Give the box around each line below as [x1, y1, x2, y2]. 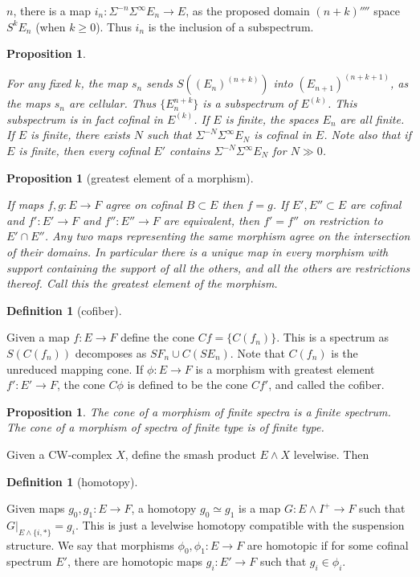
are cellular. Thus [69, 95, 157, 112]
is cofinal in [254, 126, 312, 143]
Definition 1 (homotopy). [6, 473, 138, 489]
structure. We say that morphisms [6, 536, 174, 553]
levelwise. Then [293, 445, 369, 462]
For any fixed [6, 75, 71, 92]
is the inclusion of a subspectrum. [148, 18, 314, 35]
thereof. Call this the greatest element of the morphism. [6, 275, 278, 292]
